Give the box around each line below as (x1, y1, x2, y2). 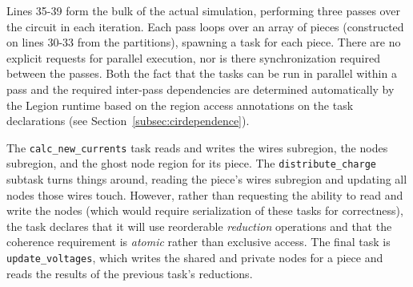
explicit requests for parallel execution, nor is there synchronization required (6, 49, 380, 66)
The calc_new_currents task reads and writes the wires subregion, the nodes (6, 139, 388, 156)
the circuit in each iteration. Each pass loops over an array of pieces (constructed (6, 18, 404, 34)
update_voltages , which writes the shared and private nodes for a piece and (6, 249, 383, 266)
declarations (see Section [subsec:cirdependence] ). (6, 112, 250, 129)
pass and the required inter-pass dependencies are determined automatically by (6, 80, 395, 97)
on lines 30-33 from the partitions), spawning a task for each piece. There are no (6, 34, 401, 51)
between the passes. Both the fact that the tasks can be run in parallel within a (6, 65, 397, 82)
